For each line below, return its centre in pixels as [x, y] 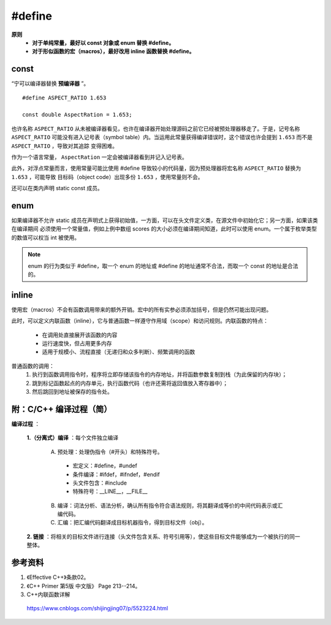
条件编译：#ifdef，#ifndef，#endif [116, 474]
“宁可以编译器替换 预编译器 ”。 [50, 83]
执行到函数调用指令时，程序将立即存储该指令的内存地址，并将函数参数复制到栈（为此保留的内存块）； [160, 375]
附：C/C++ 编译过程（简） [62, 409]
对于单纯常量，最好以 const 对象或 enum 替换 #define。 [103, 42]
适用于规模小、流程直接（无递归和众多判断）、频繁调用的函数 [119, 352]
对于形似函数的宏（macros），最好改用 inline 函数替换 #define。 [113, 52]
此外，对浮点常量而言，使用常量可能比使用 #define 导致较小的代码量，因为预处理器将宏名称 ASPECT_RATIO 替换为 [156, 168]
